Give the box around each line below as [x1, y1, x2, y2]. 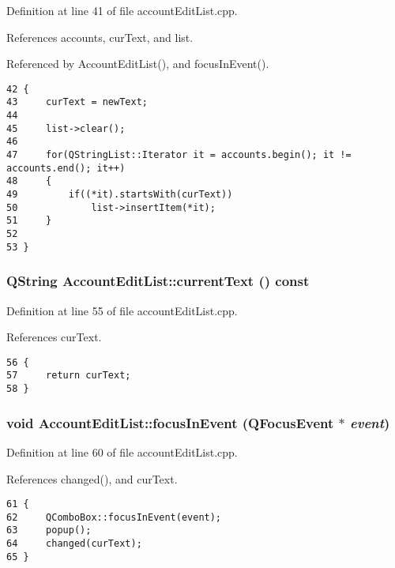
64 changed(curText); [6, 538, 142, 550]
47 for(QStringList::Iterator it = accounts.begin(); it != [6, 149, 352, 161]
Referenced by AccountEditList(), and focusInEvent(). [6, 55, 269, 72]
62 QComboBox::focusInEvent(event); [6, 511, 222, 523]
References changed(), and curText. [6, 470, 178, 487]
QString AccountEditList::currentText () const [6, 271, 310, 291]
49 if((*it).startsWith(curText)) [6, 189, 233, 201]
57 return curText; [6, 370, 131, 382]
